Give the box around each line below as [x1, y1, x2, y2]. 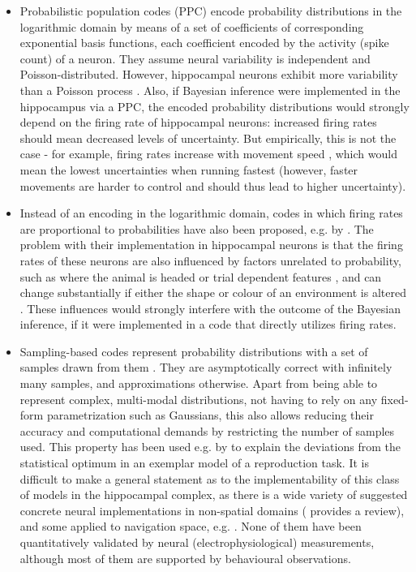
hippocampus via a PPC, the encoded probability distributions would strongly [19, 97, 410, 114]
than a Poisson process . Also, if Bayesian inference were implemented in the [19, 81, 401, 98]
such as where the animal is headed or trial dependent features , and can [19, 268, 382, 285]
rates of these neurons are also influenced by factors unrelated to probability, [19, 252, 401, 269]
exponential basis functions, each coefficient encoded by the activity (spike [19, 34, 389, 51]
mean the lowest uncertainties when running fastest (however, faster [19, 161, 358, 178]
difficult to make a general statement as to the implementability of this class [19, 470, 400, 487]
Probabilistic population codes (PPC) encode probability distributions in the [19, 2, 402, 19]
